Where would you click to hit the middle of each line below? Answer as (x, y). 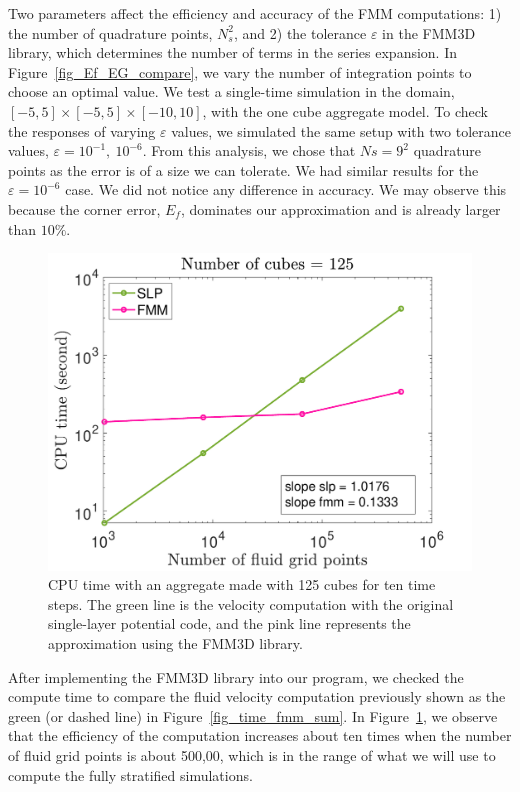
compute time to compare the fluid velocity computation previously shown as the (257, 696)
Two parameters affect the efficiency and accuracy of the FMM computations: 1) (255, 13)
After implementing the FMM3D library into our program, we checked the (236, 676)
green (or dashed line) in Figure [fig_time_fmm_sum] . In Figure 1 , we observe (253, 715)
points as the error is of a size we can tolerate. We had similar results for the (243, 169)
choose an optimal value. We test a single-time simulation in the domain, (231, 91)
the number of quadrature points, (110, 32)
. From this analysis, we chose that (249, 150)
